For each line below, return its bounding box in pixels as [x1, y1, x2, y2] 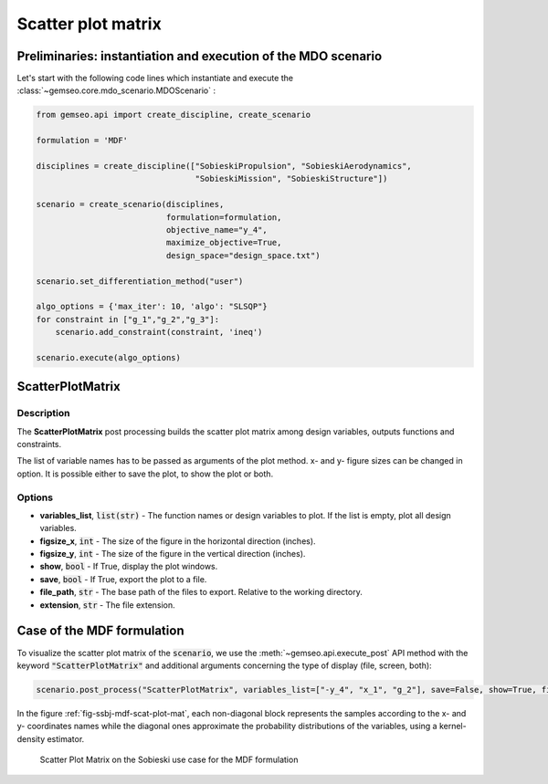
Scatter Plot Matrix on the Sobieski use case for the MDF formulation [39, 754, 299, 766]
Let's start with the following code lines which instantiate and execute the [16, 73, 294, 84]
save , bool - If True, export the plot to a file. [39, 573, 207, 584]
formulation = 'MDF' [36, 135, 128, 146]
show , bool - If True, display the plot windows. [39, 561, 218, 572]
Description [16, 407, 70, 420]
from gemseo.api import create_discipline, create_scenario [36, 110, 311, 120]
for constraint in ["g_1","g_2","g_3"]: [36, 314, 219, 324]
